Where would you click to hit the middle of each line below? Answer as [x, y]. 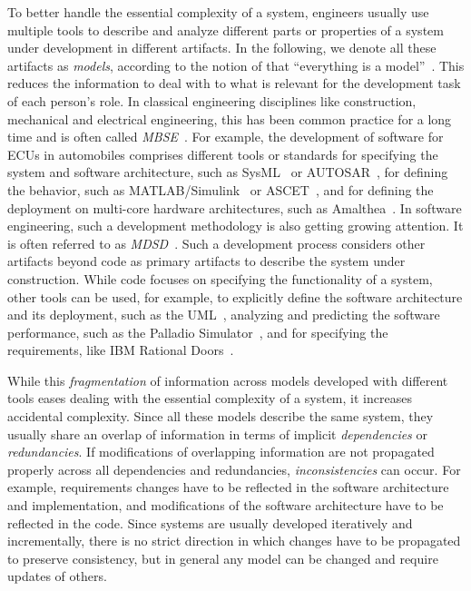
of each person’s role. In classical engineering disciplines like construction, [212, 100]
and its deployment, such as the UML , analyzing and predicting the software [224, 315]
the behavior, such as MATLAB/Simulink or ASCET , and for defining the [221, 189]
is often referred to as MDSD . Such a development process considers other [216, 243]
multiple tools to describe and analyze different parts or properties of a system [226, 30]
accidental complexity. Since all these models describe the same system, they [221, 416]
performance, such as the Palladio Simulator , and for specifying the [198, 332]
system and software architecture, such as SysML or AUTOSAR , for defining [228, 172]
